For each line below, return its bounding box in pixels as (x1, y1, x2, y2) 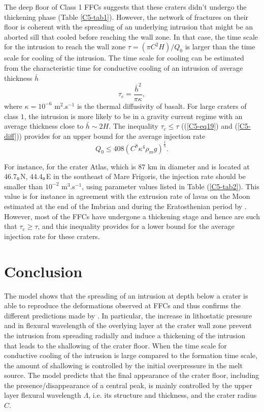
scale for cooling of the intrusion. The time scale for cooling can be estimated (4, 52, 244, 63)
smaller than (4, 181, 43, 191)
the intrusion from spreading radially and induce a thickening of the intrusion (4, 330, 245, 340)
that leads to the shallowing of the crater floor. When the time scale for (4, 340, 227, 350)
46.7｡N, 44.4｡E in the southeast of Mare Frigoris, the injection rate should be (4, 171, 246, 182)
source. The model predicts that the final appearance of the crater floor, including (4, 370, 259, 380)
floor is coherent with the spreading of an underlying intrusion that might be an (4, 21, 253, 32)
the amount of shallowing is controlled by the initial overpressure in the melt (4, 360, 243, 370)
